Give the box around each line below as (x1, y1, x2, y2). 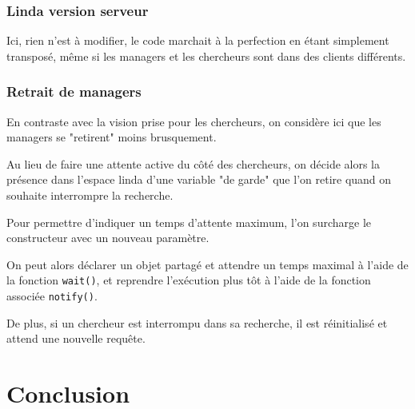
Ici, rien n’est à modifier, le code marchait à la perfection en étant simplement (6, 32, 389, 49)
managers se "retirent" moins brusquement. (6, 129, 217, 145)
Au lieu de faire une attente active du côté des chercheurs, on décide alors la (6, 155, 380, 172)
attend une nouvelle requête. (6, 330, 146, 347)
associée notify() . (6, 288, 98, 304)
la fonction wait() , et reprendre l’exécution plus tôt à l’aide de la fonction (6, 272, 371, 288)
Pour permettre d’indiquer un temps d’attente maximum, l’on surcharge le (6, 213, 371, 230)
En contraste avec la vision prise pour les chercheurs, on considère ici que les (6, 113, 381, 129)
